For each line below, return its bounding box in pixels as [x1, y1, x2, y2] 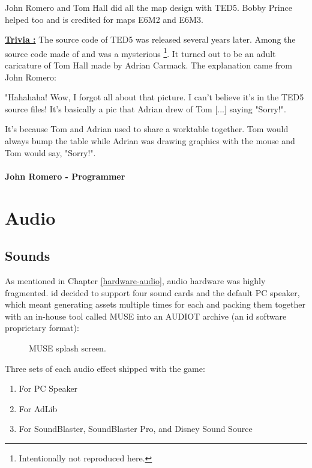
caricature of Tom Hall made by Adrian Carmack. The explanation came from [5, 59, 292, 71]
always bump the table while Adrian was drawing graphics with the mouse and [5, 135, 295, 147]
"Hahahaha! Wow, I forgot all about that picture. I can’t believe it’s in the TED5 [5, 91, 304, 103]
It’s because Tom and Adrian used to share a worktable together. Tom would [5, 123, 289, 135]
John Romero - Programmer [5, 169, 125, 182]
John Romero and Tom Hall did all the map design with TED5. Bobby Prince [5, 1, 292, 13]
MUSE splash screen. [29, 341, 106, 354]
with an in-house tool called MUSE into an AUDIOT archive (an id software [5, 309, 287, 322]
